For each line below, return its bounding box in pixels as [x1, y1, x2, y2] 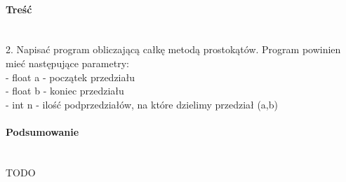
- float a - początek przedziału [6, 69, 135, 84]
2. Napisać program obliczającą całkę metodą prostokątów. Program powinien [6, 42, 341, 57]
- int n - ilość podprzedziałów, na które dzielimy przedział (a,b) [6, 97, 278, 111]
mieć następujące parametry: [6, 55, 129, 70]
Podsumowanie [6, 124, 79, 139]
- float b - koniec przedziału [6, 83, 124, 98]
